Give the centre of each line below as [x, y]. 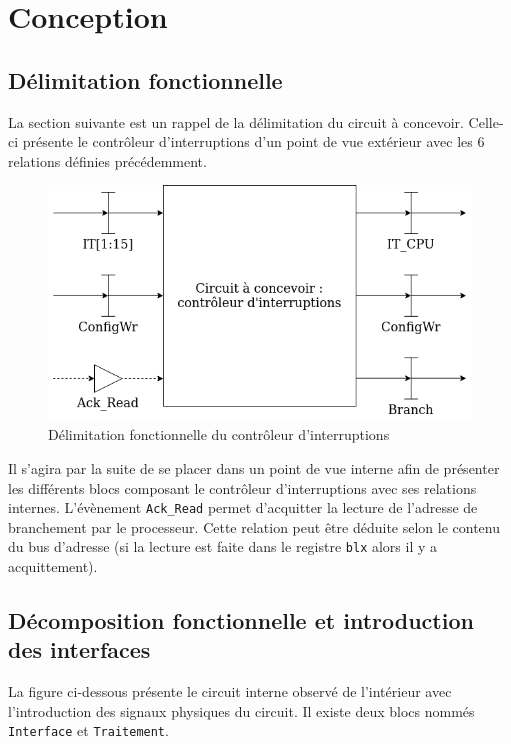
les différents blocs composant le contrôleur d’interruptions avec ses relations [242, 487]
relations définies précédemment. [107, 160]
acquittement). [53, 566]
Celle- [486, 121]
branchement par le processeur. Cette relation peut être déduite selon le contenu [254, 526]
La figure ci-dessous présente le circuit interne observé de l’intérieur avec [230, 691]
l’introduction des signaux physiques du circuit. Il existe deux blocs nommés [241, 710]
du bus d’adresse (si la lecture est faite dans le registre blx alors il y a [223, 546]
